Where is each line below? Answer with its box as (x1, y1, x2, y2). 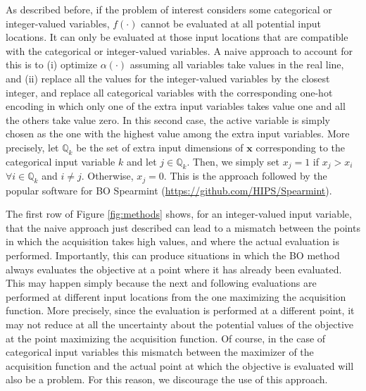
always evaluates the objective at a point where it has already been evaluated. (6, 261, 342, 276)
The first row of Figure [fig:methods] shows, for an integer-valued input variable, (6, 206, 352, 221)
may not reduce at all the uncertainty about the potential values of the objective (6, 316, 354, 331)
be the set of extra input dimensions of (76, 139, 244, 154)
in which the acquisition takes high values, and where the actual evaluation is (6, 234, 340, 249)
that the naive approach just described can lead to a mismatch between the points (6, 220, 360, 235)
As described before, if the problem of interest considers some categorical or (6, 2, 332, 16)
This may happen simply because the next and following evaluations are (6, 275, 317, 290)
